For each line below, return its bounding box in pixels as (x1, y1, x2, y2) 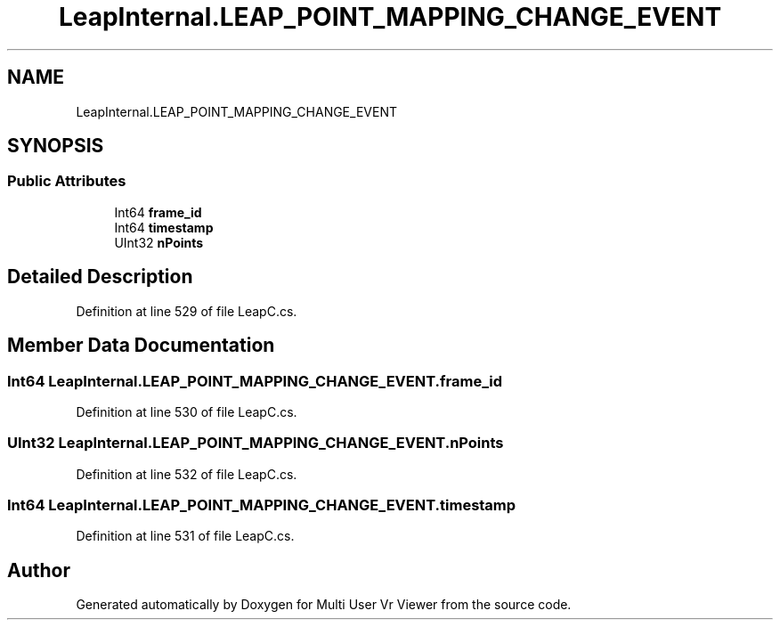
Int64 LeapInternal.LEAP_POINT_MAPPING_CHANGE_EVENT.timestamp (7, 496, 516, 514)
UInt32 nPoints (114, 234, 204, 250)
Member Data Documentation (7, 334, 275, 357)
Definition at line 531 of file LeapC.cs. (76, 528, 295, 544)
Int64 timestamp (114, 219, 214, 235)
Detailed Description (7, 265, 193, 289)
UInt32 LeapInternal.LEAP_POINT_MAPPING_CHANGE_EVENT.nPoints (7, 434, 504, 452)
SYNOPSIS (7, 134, 104, 158)
